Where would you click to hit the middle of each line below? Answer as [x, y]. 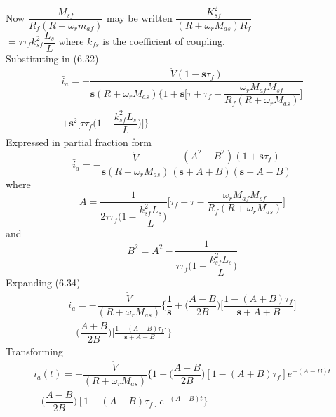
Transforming [34, 351]
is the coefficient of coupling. [164, 41]
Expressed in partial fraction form [79, 142]
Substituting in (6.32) [52, 58]
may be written [140, 17]
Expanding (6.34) [43, 282]
